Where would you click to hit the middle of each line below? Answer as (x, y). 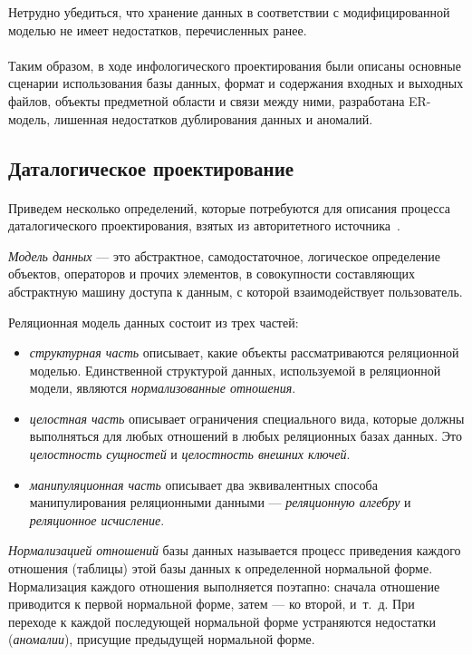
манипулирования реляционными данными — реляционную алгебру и (220, 502)
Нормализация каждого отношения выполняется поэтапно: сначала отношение (224, 586)
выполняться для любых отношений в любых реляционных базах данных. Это (246, 436)
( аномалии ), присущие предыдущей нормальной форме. (162, 639)
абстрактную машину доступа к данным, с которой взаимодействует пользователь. (236, 291)
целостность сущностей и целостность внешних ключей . (190, 454)
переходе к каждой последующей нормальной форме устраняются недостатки (222, 621)
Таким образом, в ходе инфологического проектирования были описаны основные (235, 65)
